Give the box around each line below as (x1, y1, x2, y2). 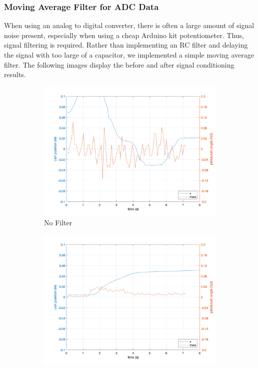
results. (4, 69, 26, 80)
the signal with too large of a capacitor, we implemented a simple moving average (4, 50, 254, 60)
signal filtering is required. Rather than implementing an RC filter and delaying (4, 40, 248, 50)
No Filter (44, 217, 72, 228)
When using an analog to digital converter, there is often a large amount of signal (4, 20, 254, 31)
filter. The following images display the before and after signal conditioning (4, 59, 234, 70)
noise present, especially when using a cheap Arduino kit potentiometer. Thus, (4, 30, 244, 40)
